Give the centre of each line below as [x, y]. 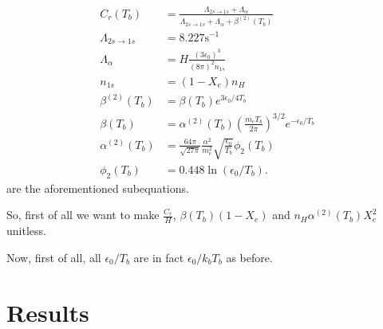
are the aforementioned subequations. [98, 188]
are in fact [159, 257]
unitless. [26, 231]
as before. [249, 257]
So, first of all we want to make [83, 215]
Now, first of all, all [54, 257]
